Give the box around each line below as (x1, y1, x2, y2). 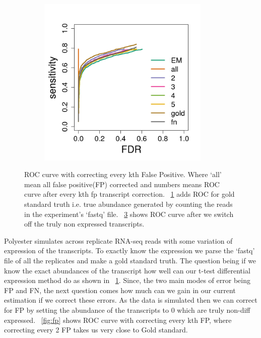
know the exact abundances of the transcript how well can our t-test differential (4, 265, 250, 275)
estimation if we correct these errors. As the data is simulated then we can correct (4, 295, 257, 305)
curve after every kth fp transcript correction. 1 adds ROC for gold (24, 189, 235, 199)
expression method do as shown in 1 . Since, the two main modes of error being (4, 275, 250, 286)
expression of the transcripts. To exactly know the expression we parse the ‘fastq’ (4, 245, 255, 256)
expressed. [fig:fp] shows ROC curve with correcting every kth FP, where (4, 314, 232, 325)
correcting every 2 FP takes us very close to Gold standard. (4, 324, 188, 335)
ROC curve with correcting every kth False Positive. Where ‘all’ (24, 169, 222, 180)
